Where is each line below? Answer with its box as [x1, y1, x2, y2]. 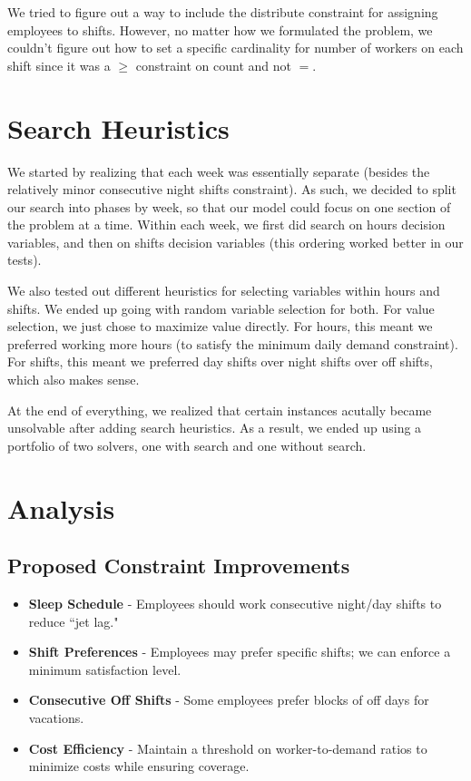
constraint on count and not [135, 55, 292, 74]
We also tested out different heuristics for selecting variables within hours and [7, 281, 440, 300]
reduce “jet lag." [28, 611, 119, 630]
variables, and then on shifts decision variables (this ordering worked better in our [7, 232, 464, 251]
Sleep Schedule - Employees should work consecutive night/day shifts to [28, 593, 442, 612]
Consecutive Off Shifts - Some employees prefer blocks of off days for [28, 690, 429, 709]
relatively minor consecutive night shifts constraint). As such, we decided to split [7, 180, 456, 199]
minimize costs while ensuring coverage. [28, 757, 250, 776]
